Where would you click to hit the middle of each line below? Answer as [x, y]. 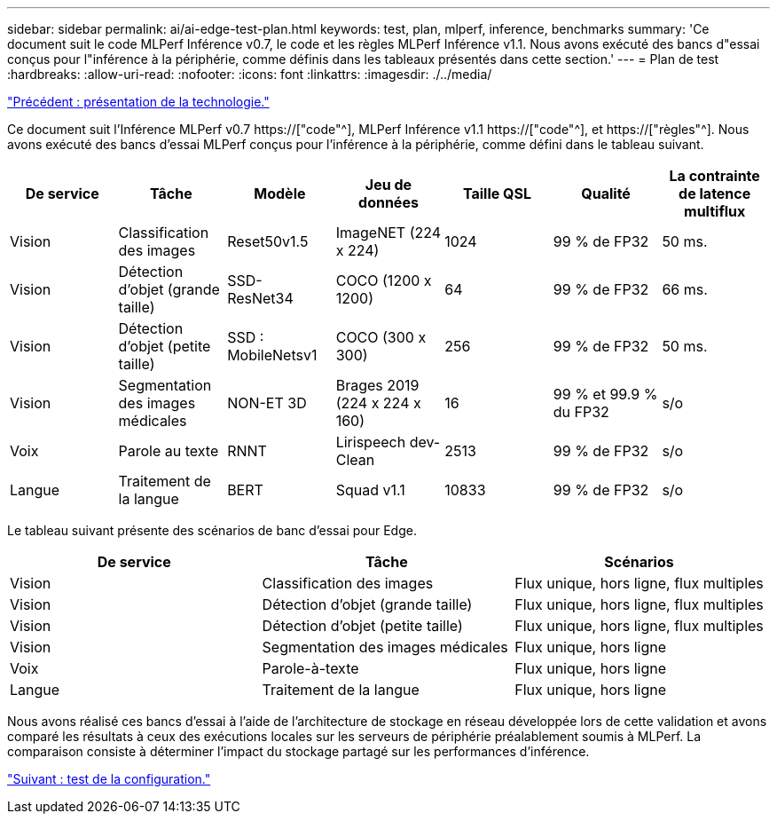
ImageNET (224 [388, 233]
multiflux [715, 211]
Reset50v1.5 [268, 241]
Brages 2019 [377, 385]
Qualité [606, 193]
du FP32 [581, 412]
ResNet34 [260, 298]
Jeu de [388, 185]
